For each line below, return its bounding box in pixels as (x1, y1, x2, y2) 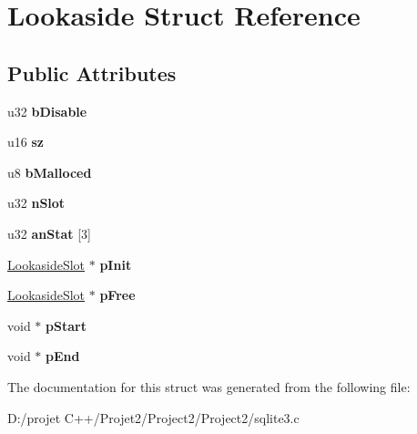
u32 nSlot (7, 193, 66, 212)
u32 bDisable (7, 101, 87, 120)
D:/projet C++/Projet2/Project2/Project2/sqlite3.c (7, 408, 300, 427)
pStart (46, 315, 86, 335)
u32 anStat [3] (7, 223, 91, 243)
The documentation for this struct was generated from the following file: (7, 377, 411, 396)
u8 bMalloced (7, 162, 92, 181)
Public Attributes (7, 58, 177, 87)
